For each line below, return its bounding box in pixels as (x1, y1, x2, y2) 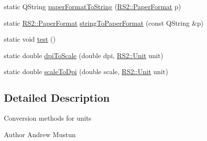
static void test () (4, 34, 56, 44)
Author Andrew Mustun (4, 129, 76, 139)
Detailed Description (4, 90, 110, 105)
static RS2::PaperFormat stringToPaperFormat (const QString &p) (4, 17, 204, 28)
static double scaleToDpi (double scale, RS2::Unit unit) (4, 66, 168, 77)
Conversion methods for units (4, 113, 92, 123)
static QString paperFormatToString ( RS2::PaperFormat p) (4, 1, 181, 11)
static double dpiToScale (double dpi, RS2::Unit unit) (4, 50, 163, 60)
